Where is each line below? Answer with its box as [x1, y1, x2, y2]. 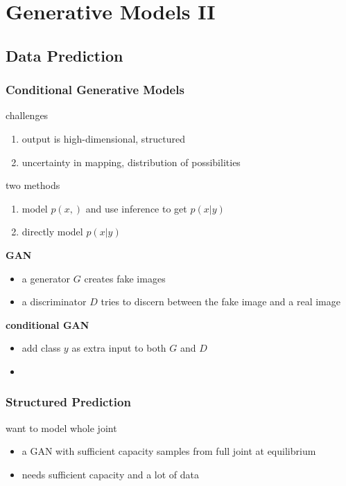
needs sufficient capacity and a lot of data [21, 467, 200, 481]
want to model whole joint [6, 420, 117, 435]
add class [21, 341, 61, 355]
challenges [6, 108, 49, 123]
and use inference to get [85, 201, 187, 215]
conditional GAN [6, 317, 89, 332]
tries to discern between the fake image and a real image [101, 294, 340, 309]
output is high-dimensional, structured [21, 131, 186, 145]
